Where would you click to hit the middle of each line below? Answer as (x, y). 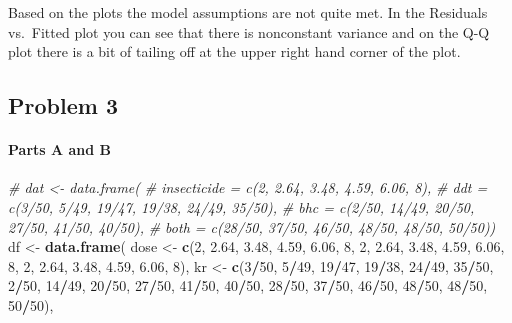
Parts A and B (60, 149)
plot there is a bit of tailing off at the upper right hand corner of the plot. (234, 51)
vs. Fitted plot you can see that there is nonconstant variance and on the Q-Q (249, 31)
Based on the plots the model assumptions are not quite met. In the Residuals (248, 12)
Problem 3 (63, 105)
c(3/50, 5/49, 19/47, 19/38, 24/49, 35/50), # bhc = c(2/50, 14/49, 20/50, (241, 206)
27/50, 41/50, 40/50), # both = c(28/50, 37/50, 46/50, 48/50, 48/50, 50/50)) (252, 226)
